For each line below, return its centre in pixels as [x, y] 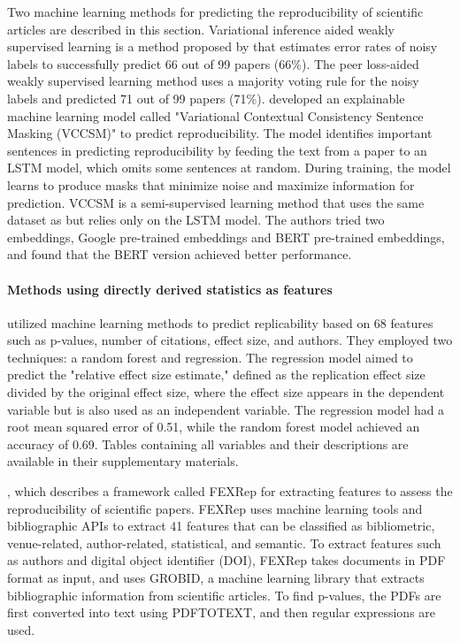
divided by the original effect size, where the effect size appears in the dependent [226, 392]
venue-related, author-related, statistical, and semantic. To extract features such [224, 543]
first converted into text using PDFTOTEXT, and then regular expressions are [222, 612]
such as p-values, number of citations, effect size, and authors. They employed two [230, 340]
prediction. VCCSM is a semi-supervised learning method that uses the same [216, 202]
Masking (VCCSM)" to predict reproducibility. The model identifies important [220, 133]
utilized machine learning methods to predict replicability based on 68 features [220, 322]
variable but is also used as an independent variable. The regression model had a [226, 409]
